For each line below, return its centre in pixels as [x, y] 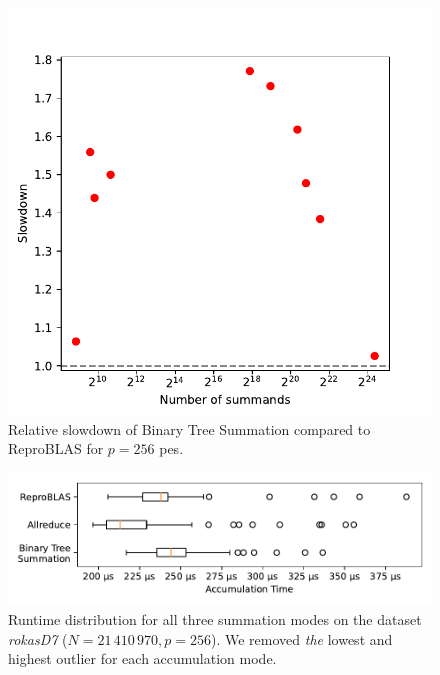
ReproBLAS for [56, 448]
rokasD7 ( [38, 638]
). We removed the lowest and [302, 638]
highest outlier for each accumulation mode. [142, 658]
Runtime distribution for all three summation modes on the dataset [215, 618]
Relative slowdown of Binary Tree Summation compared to [189, 428]
